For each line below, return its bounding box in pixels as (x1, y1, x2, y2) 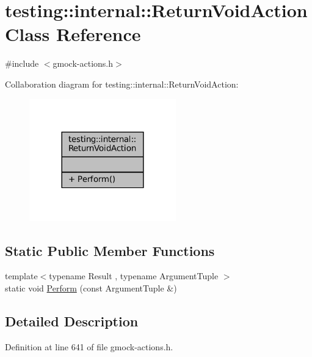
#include (5, 57, 39, 70)
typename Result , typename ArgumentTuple (49, 269, 219, 282)
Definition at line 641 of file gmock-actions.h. (5, 340, 173, 353)
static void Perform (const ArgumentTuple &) (5, 281, 177, 294)
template (5, 269, 38, 282)
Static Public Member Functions (5, 241, 215, 260)
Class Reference (5, 21, 141, 47)
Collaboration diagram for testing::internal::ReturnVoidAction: (5, 77, 239, 90)
